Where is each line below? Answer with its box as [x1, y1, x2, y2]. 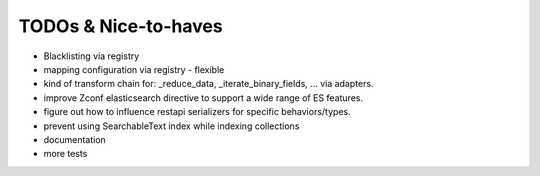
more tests [43, 148, 88, 160]
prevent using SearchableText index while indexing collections [43, 120, 300, 132]
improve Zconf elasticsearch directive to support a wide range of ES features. [43, 91, 364, 104]
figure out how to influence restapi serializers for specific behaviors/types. [43, 106, 351, 118]
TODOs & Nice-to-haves [18, 15, 224, 37]
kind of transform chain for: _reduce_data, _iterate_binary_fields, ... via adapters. [43, 78, 374, 90]
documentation [43, 133, 107, 145]
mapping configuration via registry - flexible [43, 63, 225, 75]
